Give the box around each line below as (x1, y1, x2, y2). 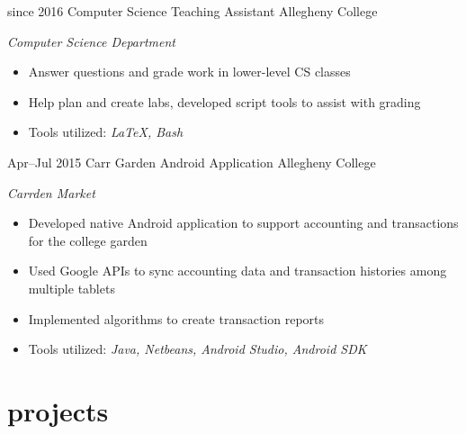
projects (7, 392, 109, 429)
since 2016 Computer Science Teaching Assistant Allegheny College (7, 2, 378, 20)
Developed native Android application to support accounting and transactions (28, 213, 459, 232)
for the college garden (28, 231, 148, 249)
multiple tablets (28, 278, 115, 297)
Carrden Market (7, 183, 95, 202)
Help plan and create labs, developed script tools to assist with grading (28, 92, 421, 111)
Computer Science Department (7, 32, 175, 50)
